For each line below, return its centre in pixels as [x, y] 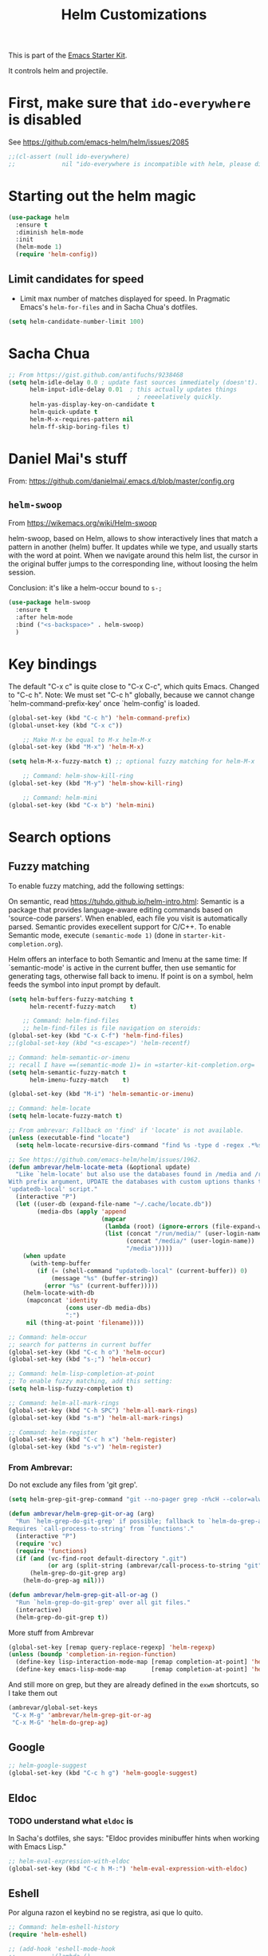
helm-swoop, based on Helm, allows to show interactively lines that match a [133, 538]
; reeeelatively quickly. [180, 397]
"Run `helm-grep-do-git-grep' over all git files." [103, 1602]
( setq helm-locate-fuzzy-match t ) [66, 1116]
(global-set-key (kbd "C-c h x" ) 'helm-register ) [93, 1440]
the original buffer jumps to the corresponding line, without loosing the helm [133, 564]
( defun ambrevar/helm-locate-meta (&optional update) [100, 1167]
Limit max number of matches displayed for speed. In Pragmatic [125, 298]
